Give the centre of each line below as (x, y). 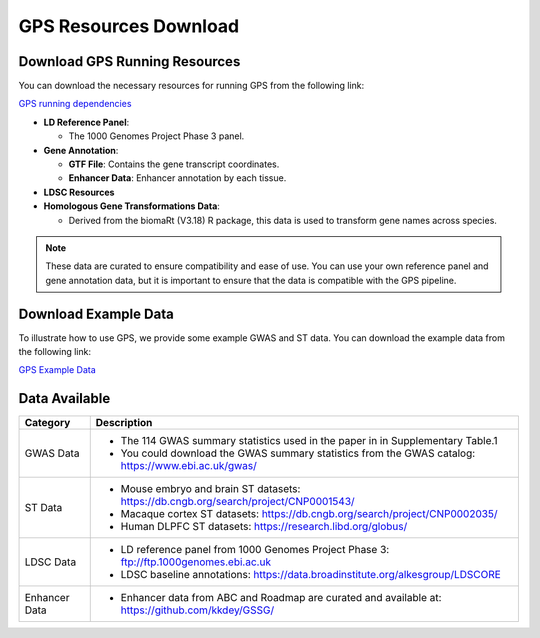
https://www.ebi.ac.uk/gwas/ (188, 466)
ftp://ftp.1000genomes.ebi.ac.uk (196, 562)
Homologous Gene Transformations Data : (131, 206)
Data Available (64, 398)
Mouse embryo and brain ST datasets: (210, 489)
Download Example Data (96, 313)
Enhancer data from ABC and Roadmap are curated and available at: (281, 598)
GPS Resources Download (129, 26)
